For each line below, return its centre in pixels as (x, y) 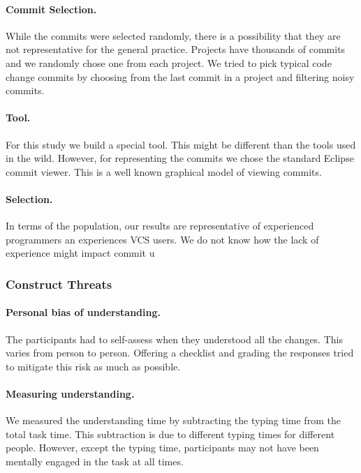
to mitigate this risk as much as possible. (93, 366)
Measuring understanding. (70, 393)
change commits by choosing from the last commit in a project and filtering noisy (180, 76)
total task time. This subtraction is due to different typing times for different (170, 434)
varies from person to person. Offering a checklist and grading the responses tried (180, 353)
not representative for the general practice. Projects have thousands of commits (176, 49)
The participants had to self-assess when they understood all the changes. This (174, 339)
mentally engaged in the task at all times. (95, 461)
